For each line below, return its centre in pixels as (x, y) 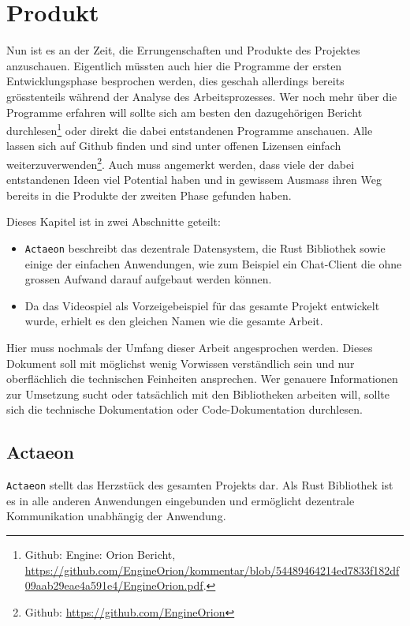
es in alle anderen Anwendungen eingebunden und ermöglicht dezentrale (181, 500)
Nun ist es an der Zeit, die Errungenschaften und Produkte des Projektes (183, 50)
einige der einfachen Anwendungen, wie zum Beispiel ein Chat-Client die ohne (213, 263)
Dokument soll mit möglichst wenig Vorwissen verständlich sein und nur (181, 363)
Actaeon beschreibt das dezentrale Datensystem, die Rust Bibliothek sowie (205, 247)
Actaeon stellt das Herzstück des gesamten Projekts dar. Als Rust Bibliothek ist (200, 485)
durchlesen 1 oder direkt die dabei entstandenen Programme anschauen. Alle (190, 129)
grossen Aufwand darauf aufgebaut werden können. (148, 279)
